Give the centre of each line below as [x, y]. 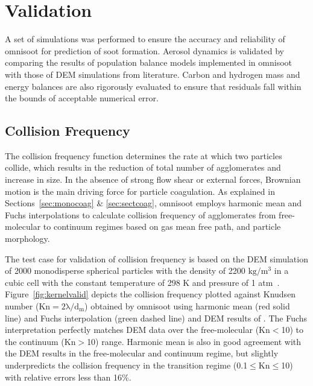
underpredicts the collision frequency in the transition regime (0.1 [126, 365]
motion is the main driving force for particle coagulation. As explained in [140, 191]
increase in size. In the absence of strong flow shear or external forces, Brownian [153, 179]
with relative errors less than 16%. [68, 377]
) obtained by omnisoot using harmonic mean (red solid [187, 306]
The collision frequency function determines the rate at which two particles [144, 155]
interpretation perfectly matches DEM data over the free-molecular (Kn [138, 330]
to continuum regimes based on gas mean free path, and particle [162, 226]
